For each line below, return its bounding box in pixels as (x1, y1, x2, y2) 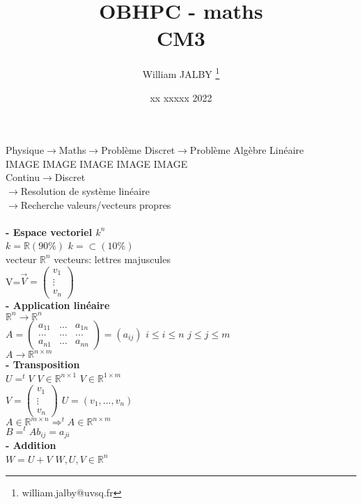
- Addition (6, 438, 56, 452)
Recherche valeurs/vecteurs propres (20, 197, 171, 212)
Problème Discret (101, 143, 175, 157)
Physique (6, 143, 45, 157)
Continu (6, 170, 40, 184)
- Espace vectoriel (6, 224, 93, 239)
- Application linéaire (6, 297, 110, 312)
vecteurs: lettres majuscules (54, 251, 171, 266)
